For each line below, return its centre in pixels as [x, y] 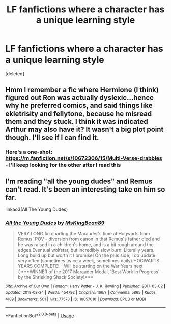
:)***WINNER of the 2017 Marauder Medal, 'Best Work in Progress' [89, 272]
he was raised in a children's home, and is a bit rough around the [86, 245]
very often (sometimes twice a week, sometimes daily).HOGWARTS [88, 261]
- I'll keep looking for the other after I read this [63, 165]
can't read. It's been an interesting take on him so [85, 189]
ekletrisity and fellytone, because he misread [79, 114]
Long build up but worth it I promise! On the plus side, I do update [87, 255]
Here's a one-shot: [29, 152]
